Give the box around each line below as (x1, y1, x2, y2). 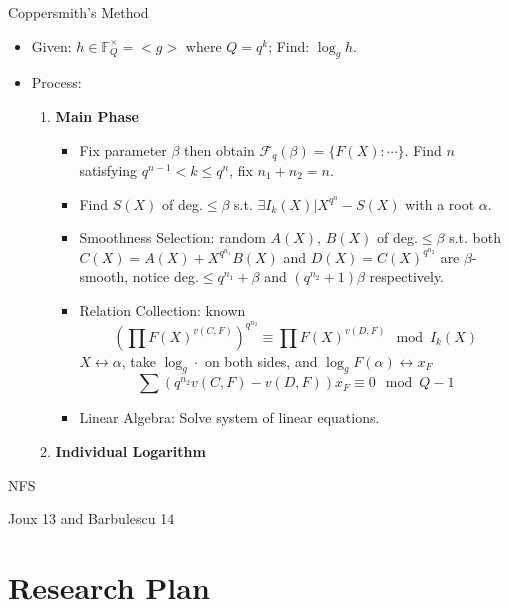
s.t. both (449, 227, 501, 248)
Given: (31, 35, 72, 56)
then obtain (184, 139, 255, 160)
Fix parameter (79, 139, 167, 160)
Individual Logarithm (55, 441, 206, 462)
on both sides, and (204, 350, 318, 371)
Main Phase (55, 105, 139, 126)
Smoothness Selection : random (79, 227, 266, 248)
